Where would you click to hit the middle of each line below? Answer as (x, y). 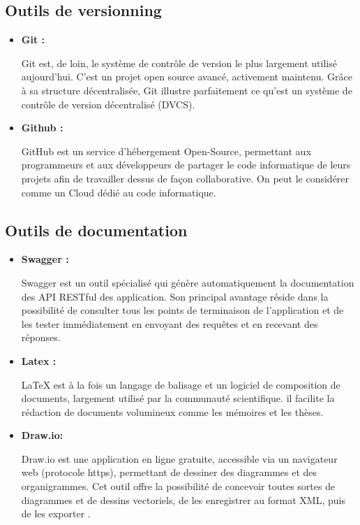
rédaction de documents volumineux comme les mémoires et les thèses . (172, 411)
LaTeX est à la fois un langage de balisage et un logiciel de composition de (181, 384)
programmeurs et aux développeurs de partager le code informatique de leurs (186, 165)
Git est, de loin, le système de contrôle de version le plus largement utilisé (179, 63)
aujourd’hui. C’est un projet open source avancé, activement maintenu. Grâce (187, 77)
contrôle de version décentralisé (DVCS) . (108, 104)
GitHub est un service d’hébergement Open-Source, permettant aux (166, 151)
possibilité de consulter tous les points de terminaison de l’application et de (182, 310)
